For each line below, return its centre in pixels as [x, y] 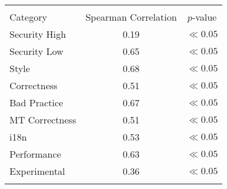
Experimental [38, 171]
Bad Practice [36, 102]
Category [28, 17]
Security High [38, 34]
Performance [35, 154]
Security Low [37, 51]
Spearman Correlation [131, 17]
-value [205, 17]
